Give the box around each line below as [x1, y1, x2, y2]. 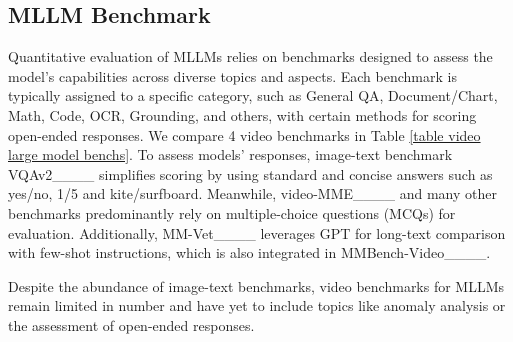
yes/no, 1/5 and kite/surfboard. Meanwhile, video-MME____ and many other [8, 183, 497, 204]
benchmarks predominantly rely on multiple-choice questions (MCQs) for [8, 202, 456, 223]
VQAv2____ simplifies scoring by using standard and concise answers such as [8, 163, 493, 184]
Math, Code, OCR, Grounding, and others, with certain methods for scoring [8, 104, 477, 125]
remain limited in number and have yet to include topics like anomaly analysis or [8, 295, 506, 316]
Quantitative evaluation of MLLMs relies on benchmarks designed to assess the [8, 46, 493, 67]
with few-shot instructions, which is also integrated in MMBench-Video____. [8, 242, 491, 263]
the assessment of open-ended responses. [8, 314, 255, 335]
